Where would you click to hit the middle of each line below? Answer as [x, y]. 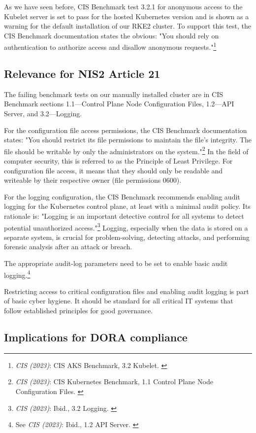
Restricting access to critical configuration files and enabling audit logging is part [127, 291]
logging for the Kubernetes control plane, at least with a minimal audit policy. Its [127, 206]
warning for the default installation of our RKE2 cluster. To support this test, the [128, 26]
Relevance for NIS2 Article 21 [82, 74]
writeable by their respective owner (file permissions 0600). [93, 180]
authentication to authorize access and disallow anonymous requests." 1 [110, 46]
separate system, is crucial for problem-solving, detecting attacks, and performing [127, 237]
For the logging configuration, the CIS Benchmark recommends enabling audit [122, 196]
